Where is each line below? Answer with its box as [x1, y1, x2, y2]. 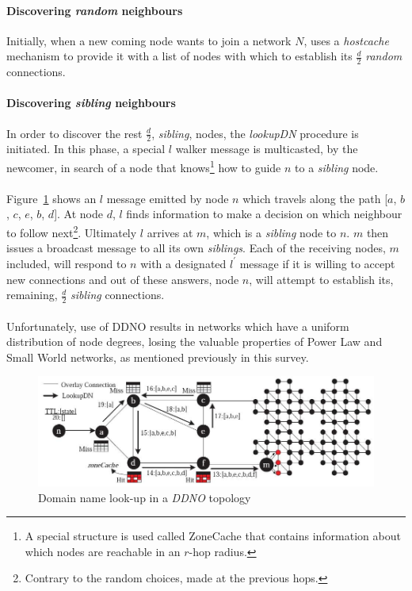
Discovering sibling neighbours [6, 94, 176, 111]
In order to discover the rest [6, 125, 143, 141]
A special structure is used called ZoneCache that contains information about [25, 528, 401, 544]
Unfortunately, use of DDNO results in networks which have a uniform [6, 317, 349, 334]
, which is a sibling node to [206, 224, 337, 240]
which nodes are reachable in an [25, 543, 181, 559]
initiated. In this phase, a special [6, 140, 166, 157]
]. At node [54, 205, 103, 222]
